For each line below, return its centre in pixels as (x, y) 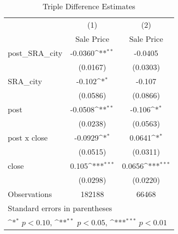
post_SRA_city (35, 53)
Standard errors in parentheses (60, 208)
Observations (30, 194)
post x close (28, 137)
